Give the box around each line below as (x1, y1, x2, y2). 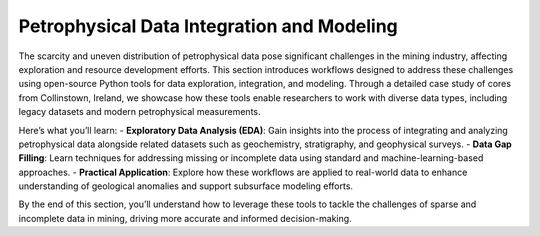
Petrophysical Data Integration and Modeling (18, 15, 399, 37)
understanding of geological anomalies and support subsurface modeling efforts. (18, 180, 354, 192)
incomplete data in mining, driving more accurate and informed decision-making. (18, 212, 352, 224)
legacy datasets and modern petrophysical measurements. (18, 106, 261, 118)
